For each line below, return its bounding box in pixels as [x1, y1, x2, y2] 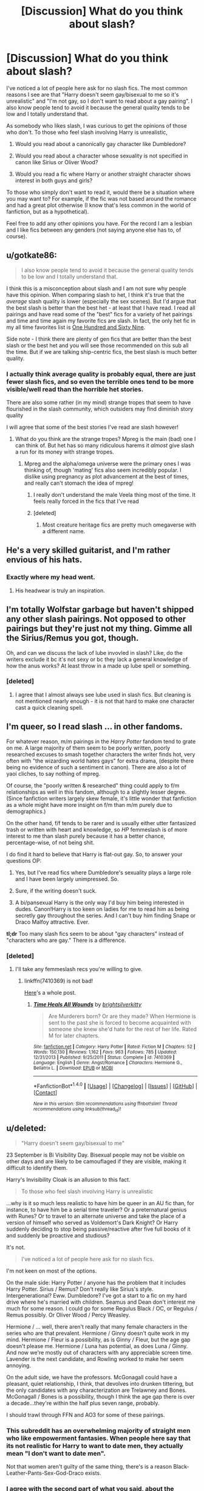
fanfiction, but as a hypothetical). [6, 208, 89, 215]
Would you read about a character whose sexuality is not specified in [15, 152, 188, 159]
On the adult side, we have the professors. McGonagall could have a [6, 1373, 177, 1381]
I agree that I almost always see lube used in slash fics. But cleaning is [15, 691, 191, 698]
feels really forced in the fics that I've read [33, 497, 140, 505]
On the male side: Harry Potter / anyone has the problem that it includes [6, 1279, 186, 1286]
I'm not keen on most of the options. [6, 1267, 97, 1275]
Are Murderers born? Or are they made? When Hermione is [48, 1012, 196, 1020]
